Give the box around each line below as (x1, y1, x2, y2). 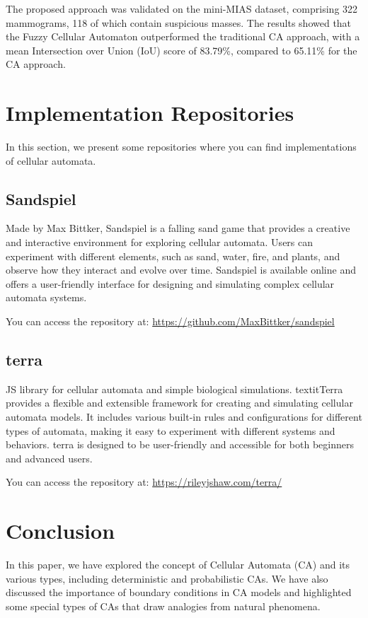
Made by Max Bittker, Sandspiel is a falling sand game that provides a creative (6, 221, 350, 235)
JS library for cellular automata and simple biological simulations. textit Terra (6, 381, 343, 396)
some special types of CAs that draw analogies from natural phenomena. (6, 598, 321, 613)
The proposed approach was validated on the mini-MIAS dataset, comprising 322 (6, 1, 358, 16)
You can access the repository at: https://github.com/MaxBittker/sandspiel (6, 314, 335, 329)
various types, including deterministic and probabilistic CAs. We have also (6, 571, 328, 585)
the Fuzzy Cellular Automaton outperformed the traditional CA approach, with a (6, 29, 360, 44)
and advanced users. (6, 450, 93, 465)
